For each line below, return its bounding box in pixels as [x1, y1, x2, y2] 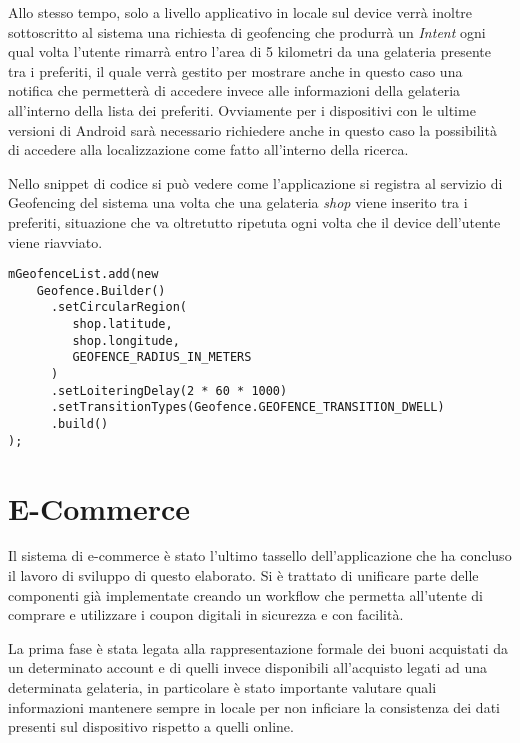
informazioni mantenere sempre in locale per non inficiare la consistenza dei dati [8, 696, 500, 717]
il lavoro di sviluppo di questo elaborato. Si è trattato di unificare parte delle [8, 565, 479, 586]
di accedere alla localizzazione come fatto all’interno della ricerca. [8, 139, 409, 160]
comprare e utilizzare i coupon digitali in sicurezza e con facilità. [8, 604, 404, 625]
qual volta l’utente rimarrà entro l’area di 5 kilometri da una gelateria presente [8, 41, 492, 62]
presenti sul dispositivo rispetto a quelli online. [8, 716, 294, 737]
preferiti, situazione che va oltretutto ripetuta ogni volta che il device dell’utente [8, 211, 501, 232]
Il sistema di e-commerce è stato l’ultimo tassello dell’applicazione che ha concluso [8, 545, 512, 566]
